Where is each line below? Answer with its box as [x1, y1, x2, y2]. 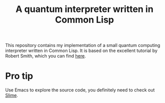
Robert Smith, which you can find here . [5, 53, 87, 59]
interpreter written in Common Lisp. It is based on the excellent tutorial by [5, 47, 157, 53]
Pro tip [5, 70, 34, 82]
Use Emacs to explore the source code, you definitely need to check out [5, 87, 155, 93]
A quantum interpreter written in [16, 3, 153, 15]
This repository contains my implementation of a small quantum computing [5, 42, 160, 48]
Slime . [5, 92, 19, 98]
